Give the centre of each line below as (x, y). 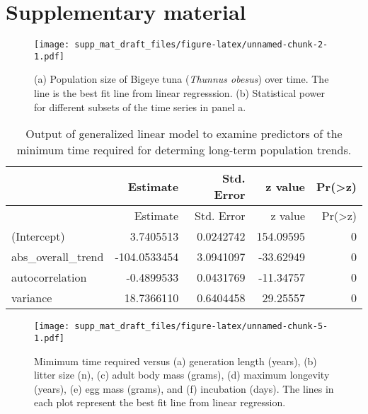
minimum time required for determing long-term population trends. (184, 150)
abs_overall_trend (58, 257)
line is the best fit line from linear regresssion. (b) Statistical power (179, 93)
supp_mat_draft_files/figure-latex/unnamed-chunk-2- (201, 45)
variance (32, 298)
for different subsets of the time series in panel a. (140, 107)
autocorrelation (49, 277)
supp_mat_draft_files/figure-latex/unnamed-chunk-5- (201, 327)
